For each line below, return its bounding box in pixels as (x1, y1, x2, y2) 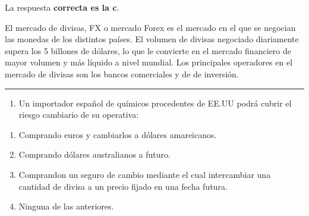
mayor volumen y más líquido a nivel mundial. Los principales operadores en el (5, 56, 293, 68)
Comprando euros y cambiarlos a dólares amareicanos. (18, 128, 217, 140)
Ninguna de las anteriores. (18, 200, 114, 212)
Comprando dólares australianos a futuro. (18, 148, 171, 161)
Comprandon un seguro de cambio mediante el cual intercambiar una (18, 168, 271, 180)
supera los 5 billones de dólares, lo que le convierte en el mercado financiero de (5, 44, 291, 57)
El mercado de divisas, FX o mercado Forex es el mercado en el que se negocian (5, 21, 296, 33)
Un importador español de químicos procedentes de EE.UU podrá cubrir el (18, 96, 292, 109)
